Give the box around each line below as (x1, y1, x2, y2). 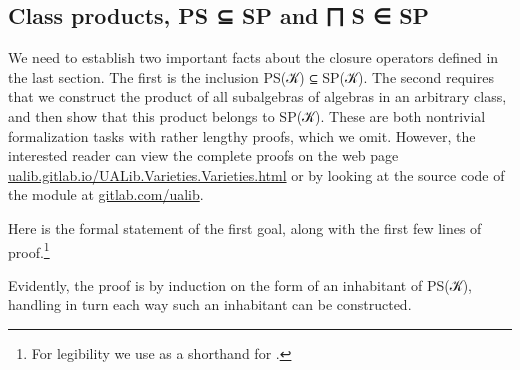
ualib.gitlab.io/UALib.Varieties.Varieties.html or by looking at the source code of (8, 164, 505, 185)
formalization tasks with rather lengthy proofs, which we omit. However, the (8, 125, 476, 146)
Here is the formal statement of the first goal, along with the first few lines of (8, 217, 482, 238)
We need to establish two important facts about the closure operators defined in (8, 47, 499, 68)
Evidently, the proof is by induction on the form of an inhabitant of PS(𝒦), (8, 274, 472, 295)
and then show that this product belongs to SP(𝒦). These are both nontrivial (8, 105, 486, 126)
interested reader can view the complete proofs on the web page (8, 145, 399, 166)
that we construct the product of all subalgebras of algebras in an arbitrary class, (8, 86, 507, 107)
